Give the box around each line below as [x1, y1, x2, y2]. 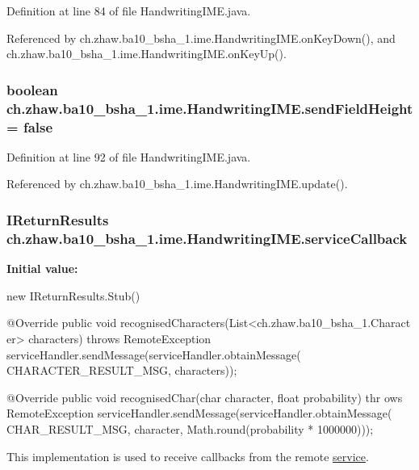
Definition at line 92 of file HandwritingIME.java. [6, 148, 251, 165]
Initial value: [6, 260, 78, 277]
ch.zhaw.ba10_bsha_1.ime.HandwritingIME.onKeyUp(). [6, 45, 287, 62]
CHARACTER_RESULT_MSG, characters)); [6, 362, 237, 379]
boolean [6, 79, 58, 99]
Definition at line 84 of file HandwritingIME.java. [6, 2, 251, 19]
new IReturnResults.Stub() [6, 287, 140, 304]
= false [6, 116, 53, 136]
